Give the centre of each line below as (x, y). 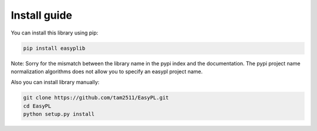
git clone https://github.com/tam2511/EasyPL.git (96, 98)
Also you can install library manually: (55, 82)
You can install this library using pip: (55, 33)
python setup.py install (59, 114)
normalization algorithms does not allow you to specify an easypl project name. (107, 71)
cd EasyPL (37, 106)
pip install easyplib (54, 48)
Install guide (42, 15)
